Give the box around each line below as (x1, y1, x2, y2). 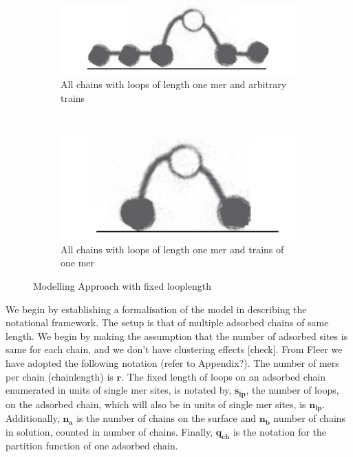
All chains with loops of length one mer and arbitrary (61, 77, 287, 92)
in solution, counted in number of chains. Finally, (6, 424, 213, 438)
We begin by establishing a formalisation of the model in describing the (6, 301, 307, 316)
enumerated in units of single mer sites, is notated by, (6, 383, 232, 397)
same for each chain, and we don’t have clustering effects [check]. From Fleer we (6, 342, 343, 357)
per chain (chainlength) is (6, 369, 114, 383)
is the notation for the (233, 424, 327, 438)
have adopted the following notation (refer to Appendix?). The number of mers (6, 355, 339, 370)
